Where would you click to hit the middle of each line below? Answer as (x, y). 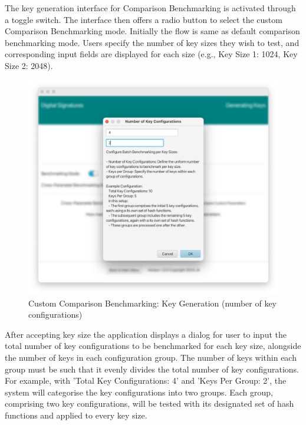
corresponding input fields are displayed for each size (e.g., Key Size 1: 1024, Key (151, 54)
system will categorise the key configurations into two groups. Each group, (139, 392)
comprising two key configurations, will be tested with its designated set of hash (149, 403)
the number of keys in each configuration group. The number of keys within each (151, 357)
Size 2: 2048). (29, 65)
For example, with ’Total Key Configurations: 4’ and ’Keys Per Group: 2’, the (146, 380)
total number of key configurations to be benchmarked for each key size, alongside (153, 346)
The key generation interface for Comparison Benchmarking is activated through (150, 8)
